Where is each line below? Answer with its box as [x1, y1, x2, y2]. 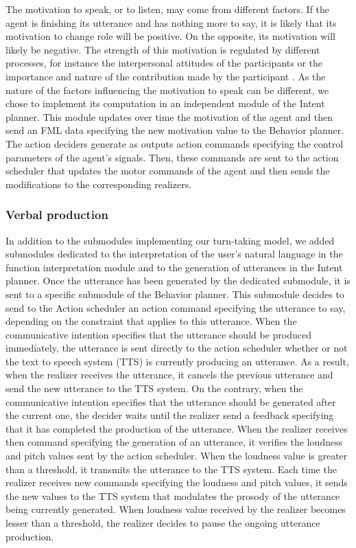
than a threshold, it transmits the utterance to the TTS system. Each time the [5, 461, 337, 476]
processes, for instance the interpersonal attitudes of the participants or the [5, 56, 323, 70]
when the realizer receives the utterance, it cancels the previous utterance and [5, 367, 333, 382]
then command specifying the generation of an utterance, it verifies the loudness [5, 435, 343, 449]
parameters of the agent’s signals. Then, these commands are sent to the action [5, 150, 339, 164]
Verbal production [5, 206, 108, 223]
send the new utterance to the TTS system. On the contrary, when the [5, 381, 303, 396]
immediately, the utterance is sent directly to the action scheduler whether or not [5, 341, 348, 355]
